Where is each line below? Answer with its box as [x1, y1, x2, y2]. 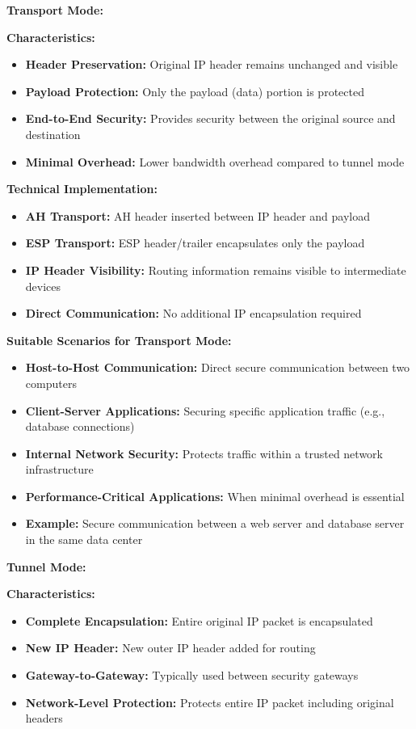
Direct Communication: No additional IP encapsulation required [25, 305, 362, 322]
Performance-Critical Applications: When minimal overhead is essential [25, 487, 405, 504]
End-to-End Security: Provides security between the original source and [25, 110, 396, 127]
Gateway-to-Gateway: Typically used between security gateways [25, 667, 359, 684]
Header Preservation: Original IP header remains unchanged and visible [25, 56, 398, 73]
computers [25, 374, 77, 391]
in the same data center [25, 531, 143, 548]
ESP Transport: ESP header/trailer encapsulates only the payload [25, 234, 365, 251]
